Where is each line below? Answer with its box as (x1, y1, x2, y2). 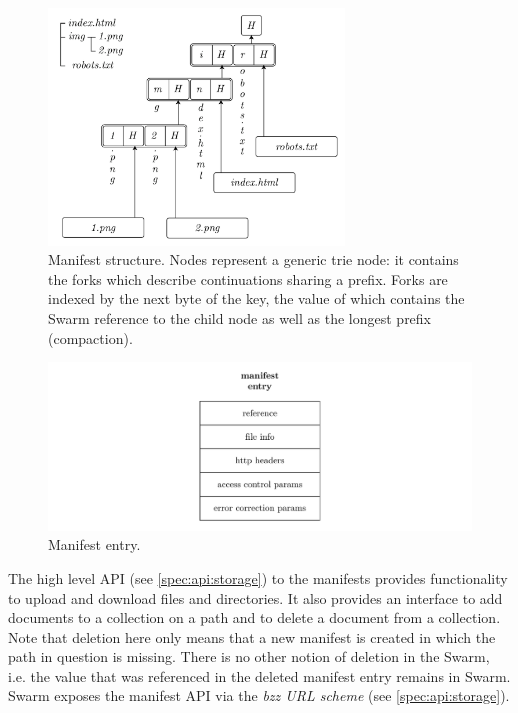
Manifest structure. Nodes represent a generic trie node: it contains (48, 249, 459, 270)
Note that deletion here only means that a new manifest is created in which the (8, 626, 496, 647)
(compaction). (48, 327, 133, 348)
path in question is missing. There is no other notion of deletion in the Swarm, (8, 646, 490, 667)
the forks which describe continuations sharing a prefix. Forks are (48, 268, 448, 289)
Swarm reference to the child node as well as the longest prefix (48, 308, 432, 329)
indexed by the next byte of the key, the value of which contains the (48, 288, 465, 309)
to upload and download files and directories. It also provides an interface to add (8, 587, 503, 608)
